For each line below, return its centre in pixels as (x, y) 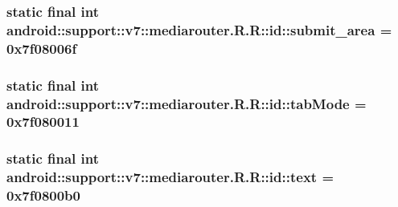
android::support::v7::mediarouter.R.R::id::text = (170, 177)
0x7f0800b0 (43, 195)
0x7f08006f (42, 48)
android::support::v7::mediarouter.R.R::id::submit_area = (199, 29)
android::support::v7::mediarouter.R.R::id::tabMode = (187, 103)
